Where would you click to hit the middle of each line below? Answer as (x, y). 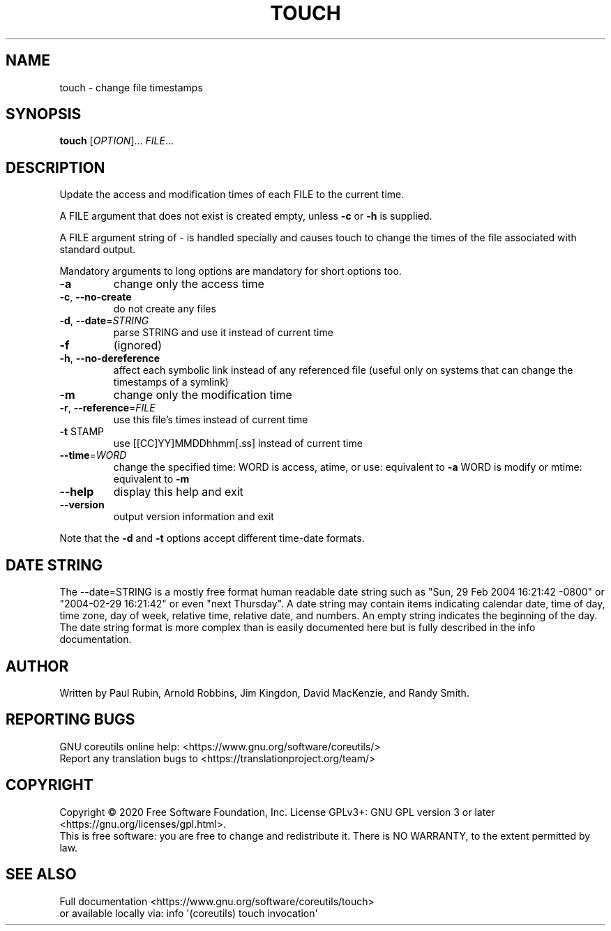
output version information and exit (194, 517)
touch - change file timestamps (131, 87)
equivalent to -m (151, 479)
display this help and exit (178, 492)
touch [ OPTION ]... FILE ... (117, 141)
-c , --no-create (96, 297)
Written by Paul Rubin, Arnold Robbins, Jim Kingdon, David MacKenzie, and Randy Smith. (264, 692)
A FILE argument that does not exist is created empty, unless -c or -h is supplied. (246, 216)
